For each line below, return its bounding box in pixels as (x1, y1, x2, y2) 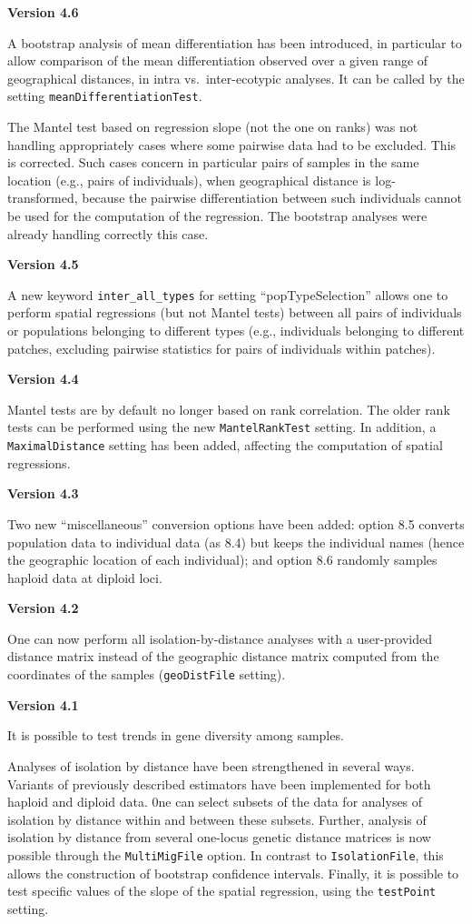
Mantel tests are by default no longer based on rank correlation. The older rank (7, 399, 450, 418)
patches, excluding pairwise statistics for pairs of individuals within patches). (7, 338, 436, 357)
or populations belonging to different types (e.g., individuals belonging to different (7, 321, 465, 340)
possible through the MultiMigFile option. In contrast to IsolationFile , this (7, 845, 444, 864)
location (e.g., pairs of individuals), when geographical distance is (7, 170, 371, 189)
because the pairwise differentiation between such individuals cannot (82, 188, 463, 207)
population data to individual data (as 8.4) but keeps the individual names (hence (7, 532, 465, 551)
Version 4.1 (7, 695, 79, 714)
